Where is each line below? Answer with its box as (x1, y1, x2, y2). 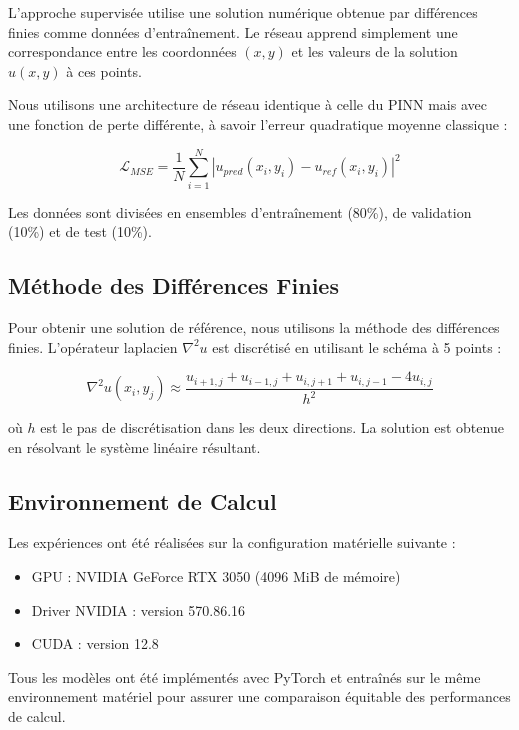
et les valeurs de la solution (291, 41, 458, 62)
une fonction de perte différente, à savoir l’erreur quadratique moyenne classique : (8, 113, 508, 134)
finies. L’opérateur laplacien (8, 336, 178, 357)
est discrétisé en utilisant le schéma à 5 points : (212, 336, 502, 357)
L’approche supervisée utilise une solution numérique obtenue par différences (8, 2, 478, 22)
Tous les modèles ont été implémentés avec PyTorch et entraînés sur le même (8, 666, 481, 687)
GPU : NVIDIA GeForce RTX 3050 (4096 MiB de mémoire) (31, 566, 401, 587)
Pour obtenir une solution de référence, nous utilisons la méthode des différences (8, 317, 500, 338)
